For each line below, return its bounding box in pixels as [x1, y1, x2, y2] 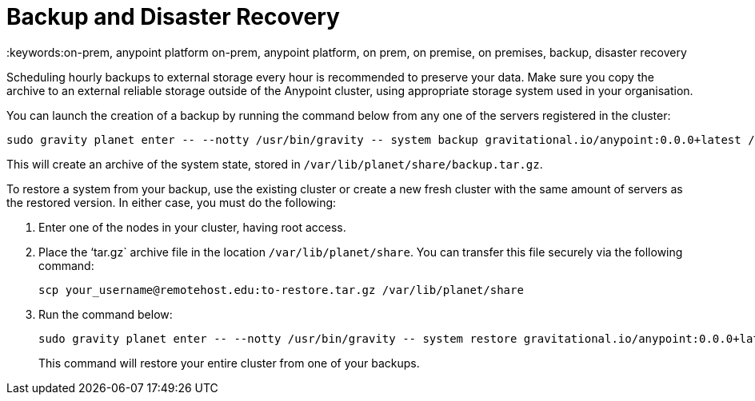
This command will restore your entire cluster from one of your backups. [38, 355, 420, 370]
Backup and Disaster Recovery [6, 3, 340, 30]
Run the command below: [38, 307, 173, 321]
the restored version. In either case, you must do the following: [6, 195, 337, 209]
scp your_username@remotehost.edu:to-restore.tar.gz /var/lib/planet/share [38, 283, 524, 296]
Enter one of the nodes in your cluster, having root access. [38, 220, 346, 234]
